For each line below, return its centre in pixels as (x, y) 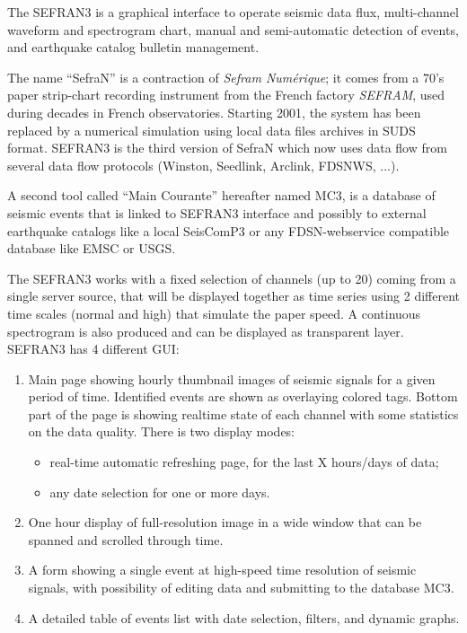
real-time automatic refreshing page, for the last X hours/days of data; (244, 462)
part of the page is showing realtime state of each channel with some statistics (243, 413)
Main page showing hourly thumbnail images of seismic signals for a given (232, 378)
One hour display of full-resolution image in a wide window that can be (225, 522)
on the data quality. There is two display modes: (162, 431)
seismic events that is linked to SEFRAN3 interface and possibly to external (217, 212)
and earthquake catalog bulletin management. (133, 47)
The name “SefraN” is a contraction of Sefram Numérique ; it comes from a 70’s (226, 77)
